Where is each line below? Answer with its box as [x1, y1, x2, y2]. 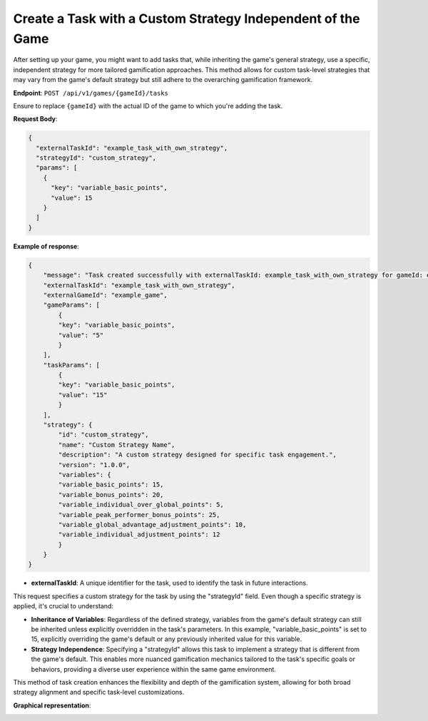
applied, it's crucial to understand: [13, 602, 114, 610]
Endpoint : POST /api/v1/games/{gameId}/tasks [13, 88, 169, 97]
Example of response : [13, 242, 80, 250]
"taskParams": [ [43, 361, 100, 369]
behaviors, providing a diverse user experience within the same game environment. [31, 665, 276, 673]
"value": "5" [58, 331, 104, 339]
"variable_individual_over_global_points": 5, [58, 501, 224, 509]
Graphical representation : [13, 701, 91, 710]
